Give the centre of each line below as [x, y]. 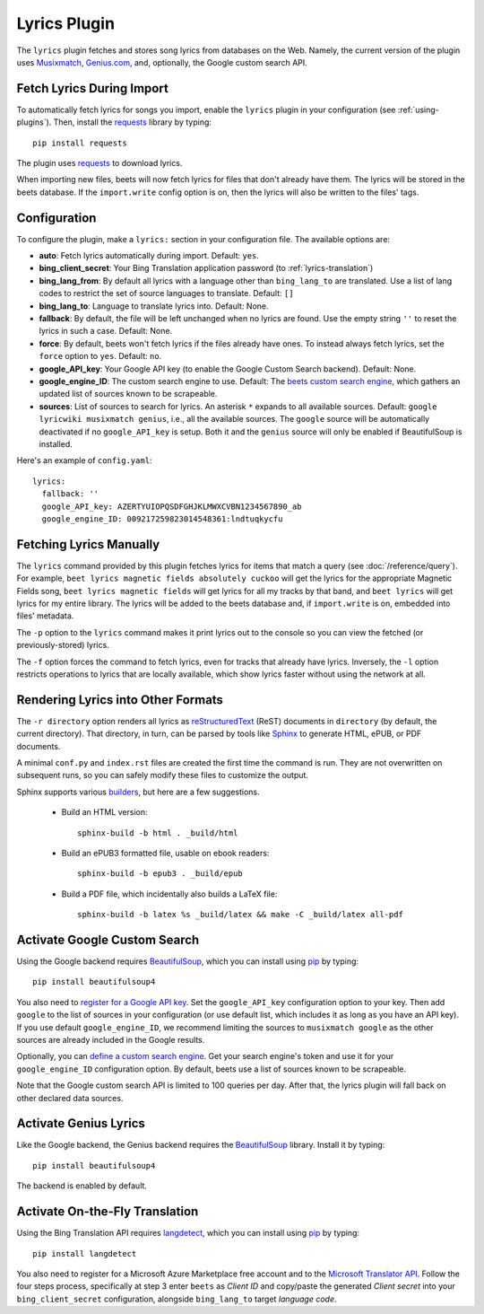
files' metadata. [45, 616]
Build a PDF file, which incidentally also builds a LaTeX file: [169, 894]
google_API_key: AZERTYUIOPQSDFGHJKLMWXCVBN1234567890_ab [172, 506]
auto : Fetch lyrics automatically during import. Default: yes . [149, 256]
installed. [56, 443]
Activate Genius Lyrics [81, 1123]
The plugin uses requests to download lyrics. [99, 163]
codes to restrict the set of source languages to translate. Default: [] [167, 293]
